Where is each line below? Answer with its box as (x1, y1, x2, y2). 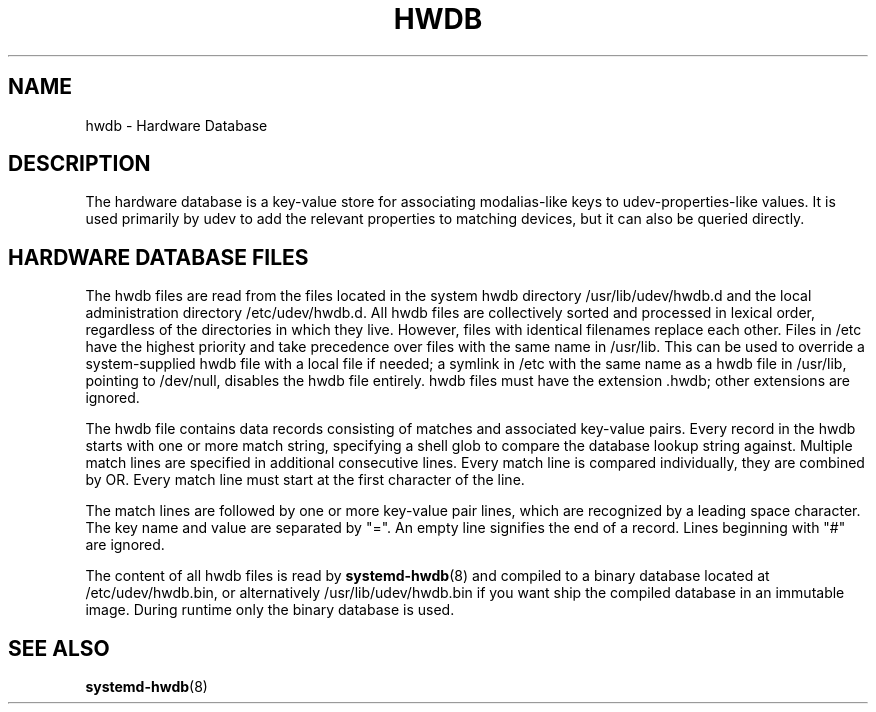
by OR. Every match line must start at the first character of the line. (85, 471, 525, 489)
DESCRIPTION (8, 151, 151, 177)
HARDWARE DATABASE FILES (8, 244, 309, 270)
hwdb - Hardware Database (85, 116, 268, 134)
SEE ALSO (8, 635, 110, 661)
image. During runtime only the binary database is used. (85, 601, 455, 619)
